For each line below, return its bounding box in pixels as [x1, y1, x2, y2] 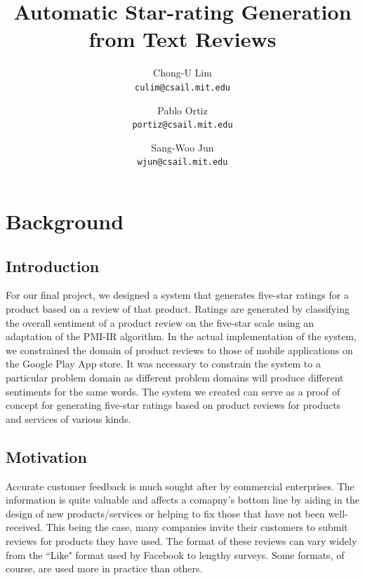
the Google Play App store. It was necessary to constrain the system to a [6, 356, 321, 371]
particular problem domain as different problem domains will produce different [6, 370, 344, 385]
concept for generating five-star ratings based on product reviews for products [6, 398, 341, 412]
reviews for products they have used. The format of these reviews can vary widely [6, 533, 357, 548]
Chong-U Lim [153, 65, 212, 80]
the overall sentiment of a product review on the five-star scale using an [6, 315, 314, 330]
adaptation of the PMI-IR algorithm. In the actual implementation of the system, [6, 329, 357, 344]
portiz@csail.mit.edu [132, 120, 233, 130]
